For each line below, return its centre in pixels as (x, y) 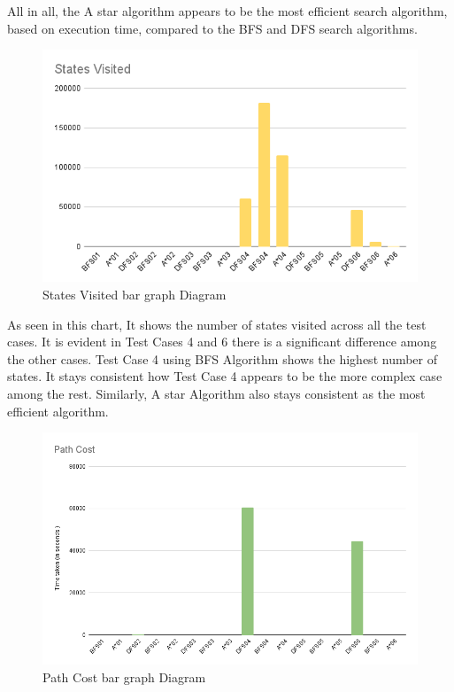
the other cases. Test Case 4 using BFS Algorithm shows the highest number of (223, 358)
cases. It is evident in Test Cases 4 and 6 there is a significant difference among (222, 342)
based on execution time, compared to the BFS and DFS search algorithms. (212, 28)
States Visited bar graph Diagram (135, 294)
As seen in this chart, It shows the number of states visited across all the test (217, 324)
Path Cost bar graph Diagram (124, 676)
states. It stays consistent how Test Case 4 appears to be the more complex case (225, 376)
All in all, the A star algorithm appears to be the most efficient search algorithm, (227, 11)
